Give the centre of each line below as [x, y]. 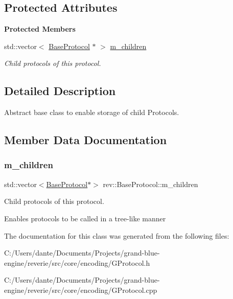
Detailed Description [60, 91]
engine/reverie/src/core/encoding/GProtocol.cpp [81, 290]
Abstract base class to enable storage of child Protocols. [92, 112]
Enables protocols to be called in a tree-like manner [85, 218]
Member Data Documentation [86, 140]
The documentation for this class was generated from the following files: [117, 235]
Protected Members [40, 29]
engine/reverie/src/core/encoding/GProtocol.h [77, 262]
